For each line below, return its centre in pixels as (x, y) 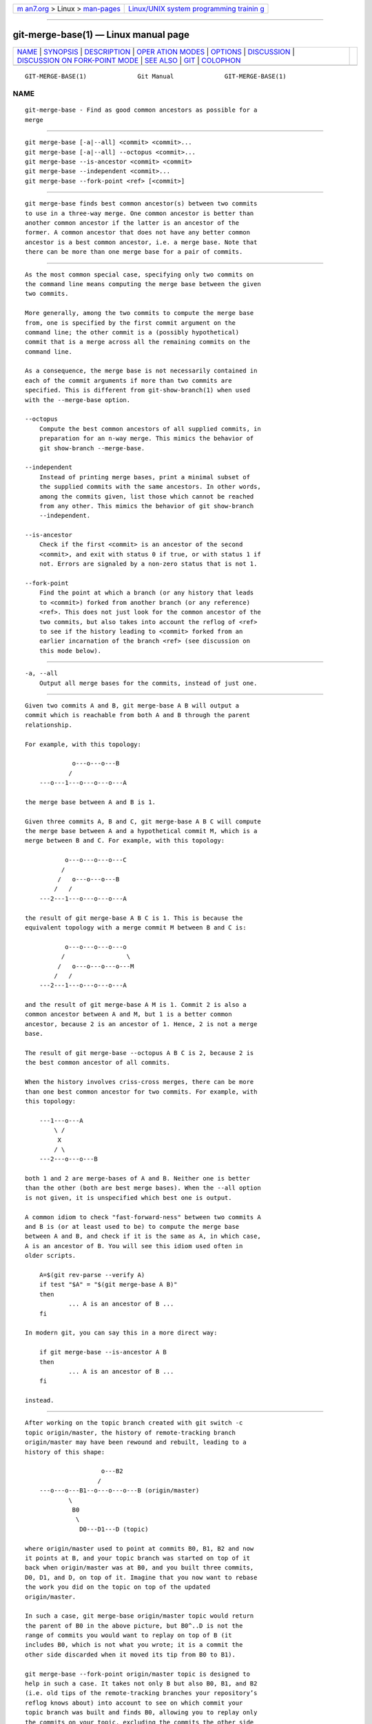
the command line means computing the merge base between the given (143, 284)
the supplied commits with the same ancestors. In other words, (150, 487)
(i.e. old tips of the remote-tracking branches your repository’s (141, 1693)
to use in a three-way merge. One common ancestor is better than (139, 213)
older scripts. (51, 1256)
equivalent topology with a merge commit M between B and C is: (136, 927)
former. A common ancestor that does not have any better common (138, 232)
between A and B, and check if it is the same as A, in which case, (143, 1236)
